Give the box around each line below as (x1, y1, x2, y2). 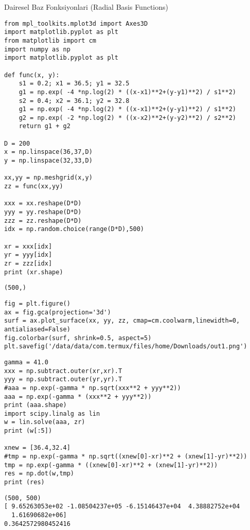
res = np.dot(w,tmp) (4, 470, 75, 478)
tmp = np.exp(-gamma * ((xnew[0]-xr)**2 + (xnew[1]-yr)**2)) (4, 461, 218, 469)
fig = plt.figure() (4, 299, 70, 307)
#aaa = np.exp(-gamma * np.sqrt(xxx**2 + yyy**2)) (4, 384, 181, 392)
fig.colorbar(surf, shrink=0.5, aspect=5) (4, 334, 152, 342)
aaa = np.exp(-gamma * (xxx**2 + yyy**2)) (4, 393, 152, 400)
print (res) (4, 479, 45, 486)
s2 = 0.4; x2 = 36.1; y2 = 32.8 (19, 97, 130, 104)
